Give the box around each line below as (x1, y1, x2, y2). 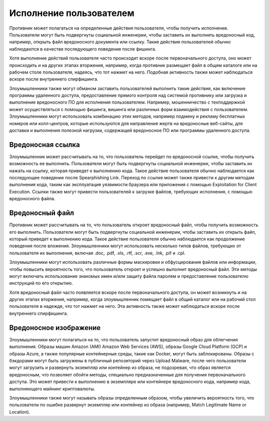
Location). (9, 408, 30, 415)
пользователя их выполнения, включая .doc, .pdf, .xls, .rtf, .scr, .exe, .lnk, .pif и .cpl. (9, 250, 185, 256)
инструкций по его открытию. (9, 280, 73, 286)
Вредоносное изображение (9, 323, 101, 332)
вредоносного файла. (9, 196, 55, 202)
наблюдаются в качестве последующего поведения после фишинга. (9, 46, 156, 52)
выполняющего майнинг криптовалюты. (9, 385, 95, 391)
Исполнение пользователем (9, 8, 134, 19)
